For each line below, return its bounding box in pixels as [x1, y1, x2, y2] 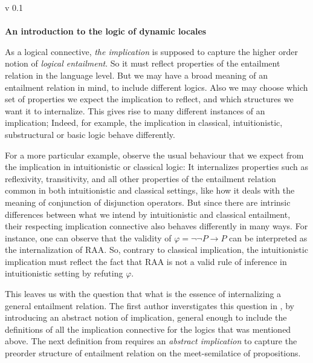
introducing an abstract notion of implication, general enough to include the [5, 311, 287, 324]
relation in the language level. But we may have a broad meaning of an [5, 68, 268, 81]
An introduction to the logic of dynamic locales [5, 25, 207, 38]
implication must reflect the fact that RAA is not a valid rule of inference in [5, 255, 287, 267]
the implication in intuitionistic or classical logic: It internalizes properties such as [5, 160, 308, 173]
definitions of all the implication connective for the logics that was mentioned [5, 322, 291, 335]
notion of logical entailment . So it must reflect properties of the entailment [5, 57, 280, 70]
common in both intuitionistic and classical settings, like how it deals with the [5, 184, 295, 197]
